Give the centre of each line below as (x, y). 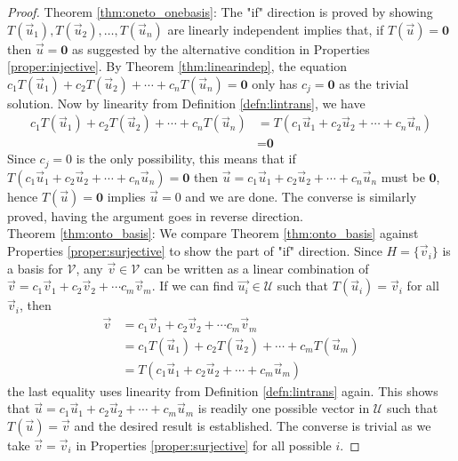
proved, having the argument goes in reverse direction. (155, 215)
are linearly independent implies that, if (276, 29)
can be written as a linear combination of (256, 268)
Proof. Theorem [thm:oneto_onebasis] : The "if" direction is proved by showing (220, 12)
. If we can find (193, 286)
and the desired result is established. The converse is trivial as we (253, 425)
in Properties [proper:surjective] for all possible (204, 445)
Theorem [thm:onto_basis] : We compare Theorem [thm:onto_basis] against (213, 233)
